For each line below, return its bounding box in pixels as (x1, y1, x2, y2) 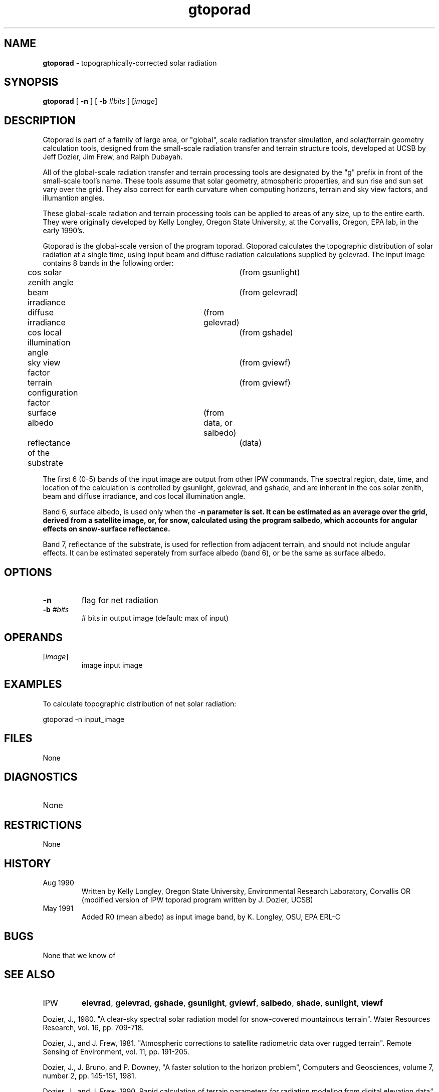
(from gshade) (239, 327, 293, 338)
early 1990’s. (43, 226, 85, 235)
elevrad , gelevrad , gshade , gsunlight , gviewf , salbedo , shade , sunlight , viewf (81, 997, 383, 1008)
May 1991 (43, 904, 74, 913)
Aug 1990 (43, 878, 74, 887)
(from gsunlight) (239, 267, 300, 278)
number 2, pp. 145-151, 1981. (43, 1071, 136, 1080)
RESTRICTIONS (4, 818, 82, 831)
